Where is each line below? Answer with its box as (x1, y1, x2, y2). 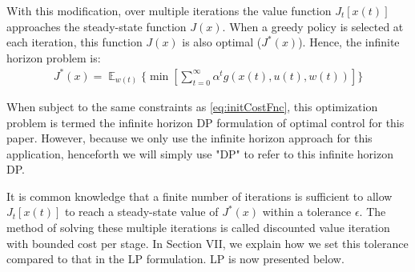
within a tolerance (262, 203, 352, 220)
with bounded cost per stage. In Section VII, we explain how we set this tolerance (6, 234, 409, 251)
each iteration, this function (6, 34, 143, 50)
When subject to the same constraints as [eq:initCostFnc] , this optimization (6, 98, 378, 114)
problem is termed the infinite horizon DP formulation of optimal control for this (6, 114, 405, 130)
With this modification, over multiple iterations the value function (6, 2, 332, 18)
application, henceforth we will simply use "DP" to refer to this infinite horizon (6, 145, 393, 162)
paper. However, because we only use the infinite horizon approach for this (6, 130, 373, 146)
